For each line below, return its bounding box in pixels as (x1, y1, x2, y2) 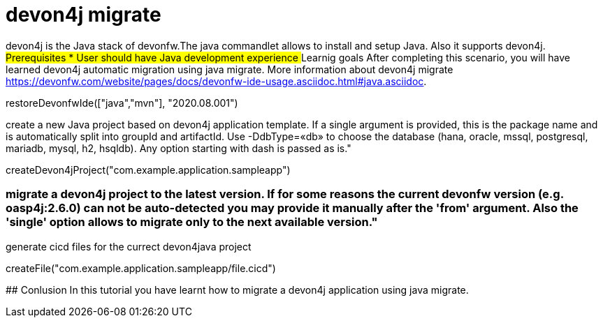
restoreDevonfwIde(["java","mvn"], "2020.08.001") (6, 96, 238, 109)
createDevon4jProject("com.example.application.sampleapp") (6, 163, 291, 176)
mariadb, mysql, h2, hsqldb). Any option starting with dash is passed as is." (6, 142, 351, 154)
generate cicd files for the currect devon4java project (6, 240, 252, 253)
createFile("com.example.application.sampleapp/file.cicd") (6, 262, 276, 274)
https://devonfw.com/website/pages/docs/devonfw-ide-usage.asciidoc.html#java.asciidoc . (6, 75, 427, 87)
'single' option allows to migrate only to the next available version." (6, 215, 378, 230)
